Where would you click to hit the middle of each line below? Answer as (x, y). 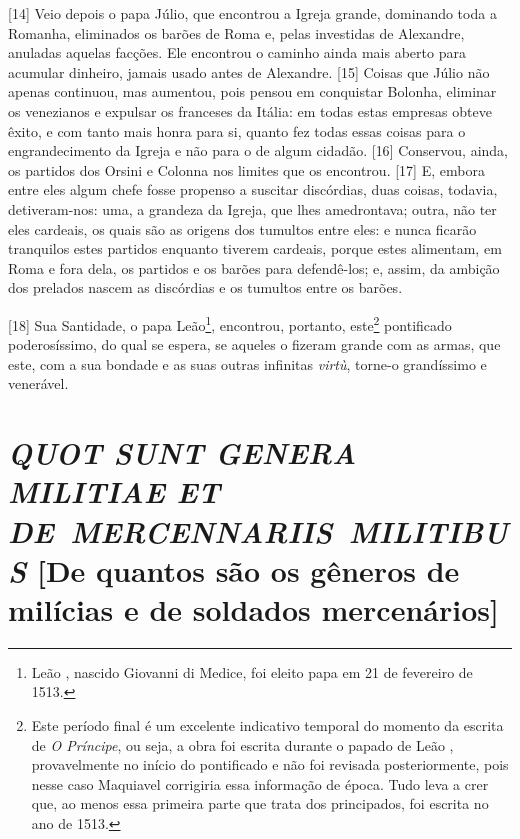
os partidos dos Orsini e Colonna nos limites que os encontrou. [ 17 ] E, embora (246, 169)
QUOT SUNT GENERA (182, 453)
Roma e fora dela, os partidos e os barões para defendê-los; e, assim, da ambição (254, 267)
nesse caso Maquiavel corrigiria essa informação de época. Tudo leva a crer (260, 783)
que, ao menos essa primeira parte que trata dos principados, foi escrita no (260, 803)
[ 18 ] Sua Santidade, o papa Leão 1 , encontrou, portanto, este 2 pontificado (230, 323)
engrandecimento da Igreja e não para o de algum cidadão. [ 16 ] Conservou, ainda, (258, 150)
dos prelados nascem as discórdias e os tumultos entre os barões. (205, 287)
